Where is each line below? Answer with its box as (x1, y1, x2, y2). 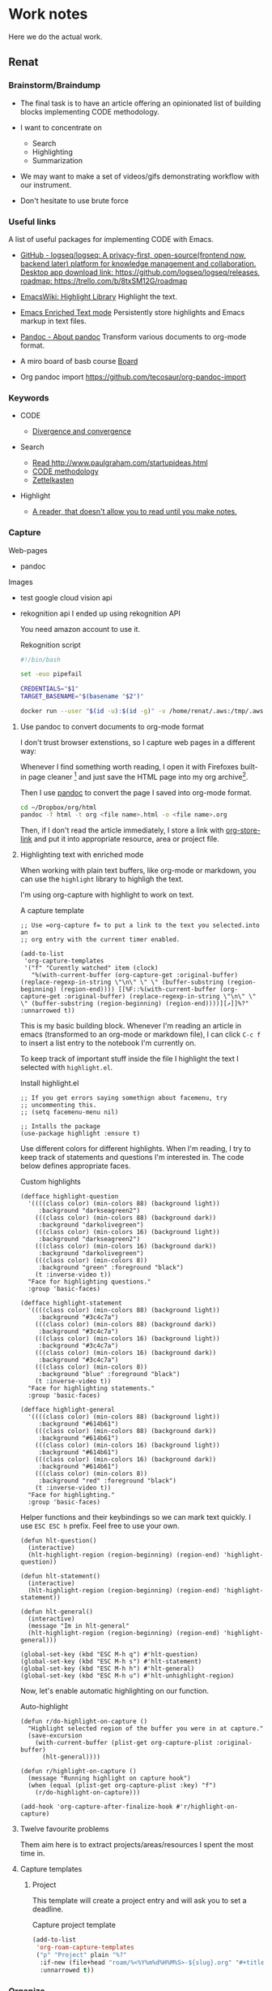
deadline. (32, 1904, 64, 1914)
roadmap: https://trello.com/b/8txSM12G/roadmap (19, 275, 188, 285)
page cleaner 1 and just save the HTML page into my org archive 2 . (28, 770, 249, 781)
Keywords (8, 392, 49, 403)
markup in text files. (19, 316, 87, 326)
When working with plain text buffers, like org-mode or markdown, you (19, 866, 257, 876)
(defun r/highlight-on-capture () (19, 1768, 137, 1776)
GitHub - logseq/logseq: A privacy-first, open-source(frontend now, (19, 249, 247, 260)
